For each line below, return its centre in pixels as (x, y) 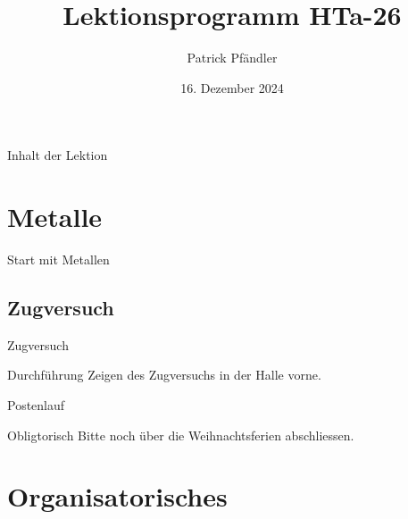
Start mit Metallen (58, 259)
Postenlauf (36, 405)
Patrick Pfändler (232, 58)
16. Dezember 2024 (232, 87)
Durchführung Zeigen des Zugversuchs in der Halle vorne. (164, 375)
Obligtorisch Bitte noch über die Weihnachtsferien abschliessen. (181, 435)
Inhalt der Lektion (58, 155)
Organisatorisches (117, 496)
